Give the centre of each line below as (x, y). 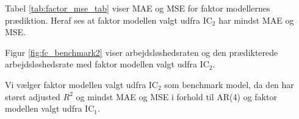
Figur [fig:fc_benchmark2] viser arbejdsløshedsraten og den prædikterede (142, 52)
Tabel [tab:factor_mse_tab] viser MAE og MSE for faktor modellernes (138, 8)
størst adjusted (33, 96)
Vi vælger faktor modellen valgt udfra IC (81, 84)
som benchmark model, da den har (229, 84)
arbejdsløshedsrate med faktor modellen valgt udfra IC (107, 64)
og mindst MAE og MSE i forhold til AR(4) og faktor (176, 96)
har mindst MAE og (256, 20)
